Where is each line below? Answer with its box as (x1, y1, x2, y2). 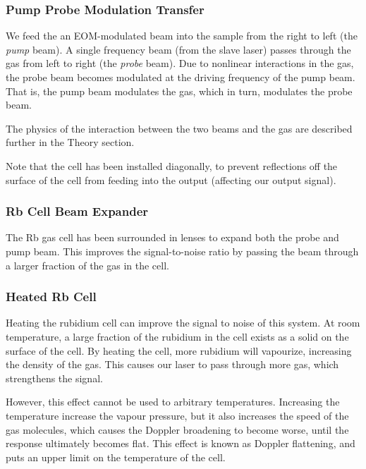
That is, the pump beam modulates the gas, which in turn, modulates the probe (6, 83, 353, 98)
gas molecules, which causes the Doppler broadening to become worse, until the (6, 422, 349, 437)
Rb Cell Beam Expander (6, 202, 149, 220)
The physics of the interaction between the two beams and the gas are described (6, 121, 353, 135)
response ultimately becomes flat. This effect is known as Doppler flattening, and (6, 436, 355, 451)
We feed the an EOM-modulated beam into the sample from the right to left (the (6, 28, 358, 43)
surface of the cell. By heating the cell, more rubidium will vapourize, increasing (6, 343, 352, 358)
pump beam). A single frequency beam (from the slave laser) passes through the (6, 42, 351, 56)
